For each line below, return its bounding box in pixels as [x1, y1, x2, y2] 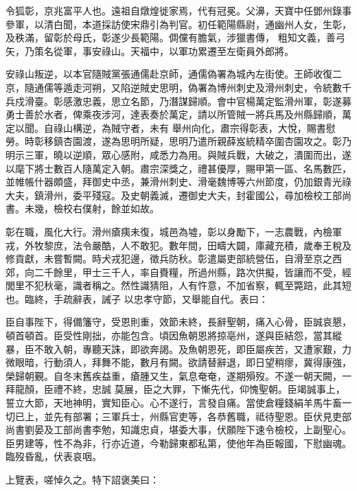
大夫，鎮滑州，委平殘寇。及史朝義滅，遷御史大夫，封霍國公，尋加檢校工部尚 [5, 187, 352, 202]
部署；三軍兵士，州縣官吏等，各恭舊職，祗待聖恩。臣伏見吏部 [72, 409, 352, 423]
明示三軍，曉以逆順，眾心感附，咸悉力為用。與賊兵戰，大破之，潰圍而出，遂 [5, 147, 352, 161]
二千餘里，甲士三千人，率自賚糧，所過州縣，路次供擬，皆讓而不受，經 [34, 264, 352, 279]
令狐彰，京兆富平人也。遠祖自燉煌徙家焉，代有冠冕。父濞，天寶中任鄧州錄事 [5, 3, 352, 17]
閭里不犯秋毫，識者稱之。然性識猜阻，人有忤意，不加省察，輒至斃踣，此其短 [5, 278, 352, 293]
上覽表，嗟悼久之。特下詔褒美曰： [5, 472, 159, 486]
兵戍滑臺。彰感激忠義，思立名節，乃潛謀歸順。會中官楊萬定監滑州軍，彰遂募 [5, 93, 352, 108]
